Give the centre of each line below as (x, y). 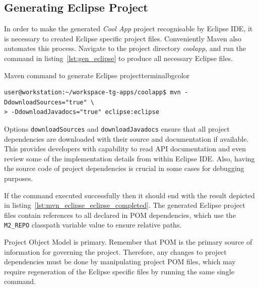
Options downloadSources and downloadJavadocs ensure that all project (117, 128)
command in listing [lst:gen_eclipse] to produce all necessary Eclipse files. (118, 58)
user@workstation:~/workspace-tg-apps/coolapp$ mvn (92, 93)
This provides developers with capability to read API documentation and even (125, 149)
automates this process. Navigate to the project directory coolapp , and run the (125, 48)
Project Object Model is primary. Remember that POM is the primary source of (128, 242)
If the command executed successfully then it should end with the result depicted (129, 195)
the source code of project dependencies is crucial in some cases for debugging (124, 168)
